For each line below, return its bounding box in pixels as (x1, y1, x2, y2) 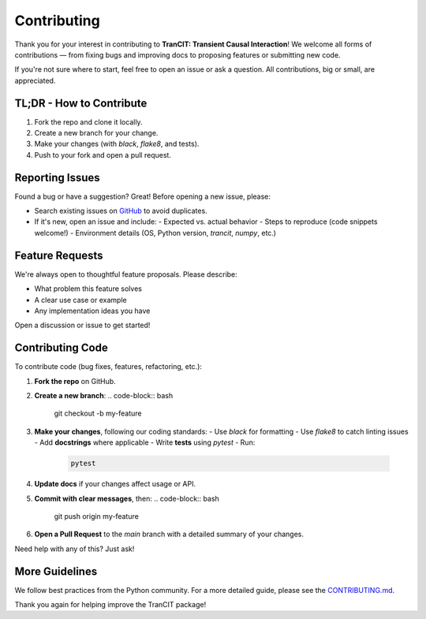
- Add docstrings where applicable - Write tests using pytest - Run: (34, 438, 256, 447)
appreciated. (14, 76, 56, 85)
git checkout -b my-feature (54, 408, 142, 418)
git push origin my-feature (54, 511, 140, 520)
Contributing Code (14, 341, 108, 355)
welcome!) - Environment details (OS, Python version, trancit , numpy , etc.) (34, 228, 276, 237)
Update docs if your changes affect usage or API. (34, 479, 196, 489)
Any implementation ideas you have (34, 306, 151, 315)
